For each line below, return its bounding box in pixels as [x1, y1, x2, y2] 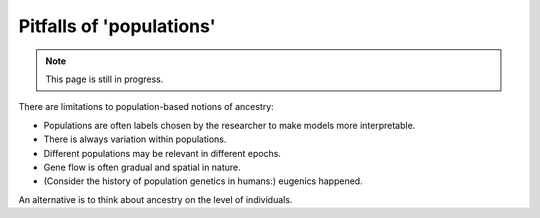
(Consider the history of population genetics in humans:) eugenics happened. [43, 175, 364, 187]
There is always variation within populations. [43, 133, 227, 145]
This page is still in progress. [45, 73, 164, 85]
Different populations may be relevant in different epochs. [43, 147, 282, 159]
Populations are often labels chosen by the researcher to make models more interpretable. [43, 119, 416, 131]
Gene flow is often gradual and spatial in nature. [43, 161, 242, 173]
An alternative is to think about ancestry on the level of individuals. [18, 193, 293, 205]
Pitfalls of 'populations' [18, 15, 216, 37]
